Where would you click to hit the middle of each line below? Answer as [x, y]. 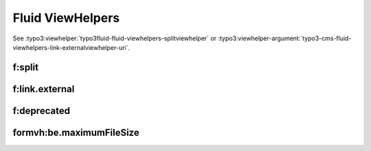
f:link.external [44, 89]
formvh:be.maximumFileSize [76, 132]
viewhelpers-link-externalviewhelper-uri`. [71, 47]
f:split [26, 67]
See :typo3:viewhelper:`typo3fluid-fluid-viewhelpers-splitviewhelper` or [114, 38]
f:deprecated [41, 110]
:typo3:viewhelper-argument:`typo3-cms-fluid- [284, 38]
